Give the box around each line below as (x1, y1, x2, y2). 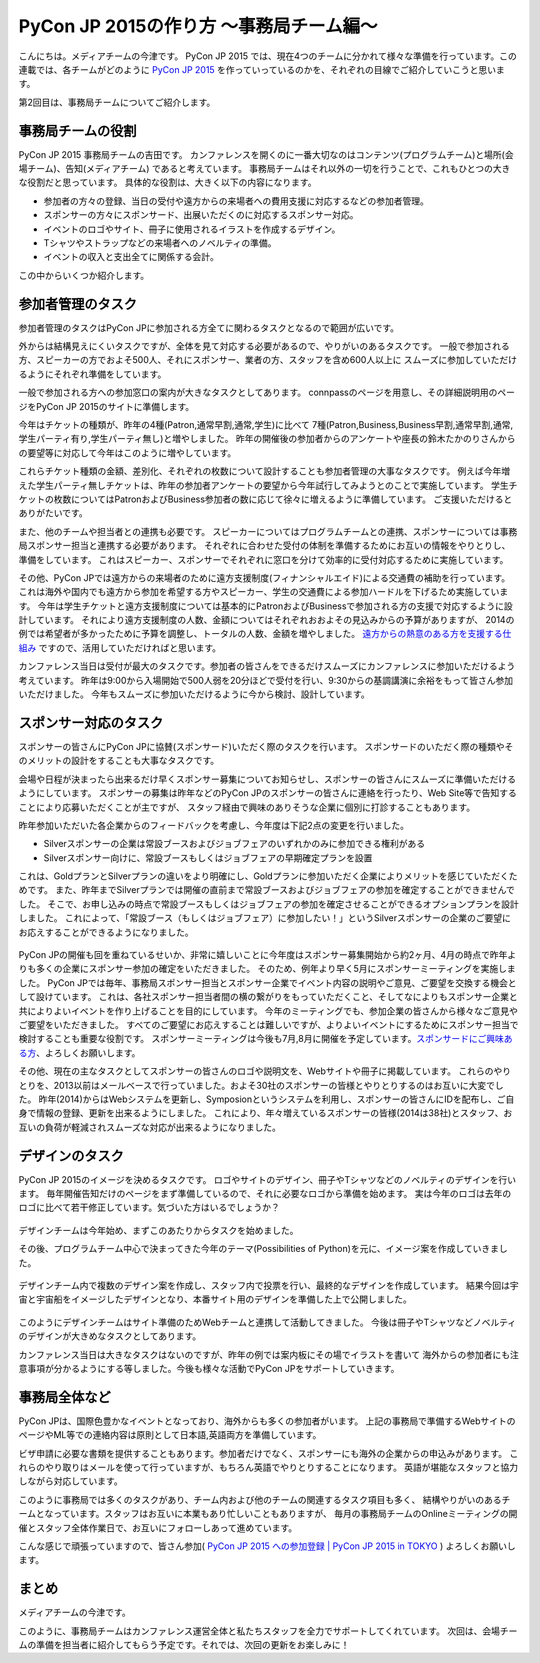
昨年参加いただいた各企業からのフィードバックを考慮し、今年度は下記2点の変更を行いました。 (18, 819, 410, 831)
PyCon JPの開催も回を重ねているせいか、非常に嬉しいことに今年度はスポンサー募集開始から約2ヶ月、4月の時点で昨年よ (18, 949, 517, 961)
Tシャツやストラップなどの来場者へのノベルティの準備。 (43, 236, 277, 249)
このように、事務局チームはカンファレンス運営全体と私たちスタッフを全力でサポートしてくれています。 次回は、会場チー (18, 1625, 518, 1637)
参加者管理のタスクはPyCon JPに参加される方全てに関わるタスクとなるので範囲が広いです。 (18, 321, 400, 334)
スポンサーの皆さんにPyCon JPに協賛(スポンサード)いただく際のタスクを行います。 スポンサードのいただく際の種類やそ (18, 740, 514, 752)
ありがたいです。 (18, 507, 89, 519)
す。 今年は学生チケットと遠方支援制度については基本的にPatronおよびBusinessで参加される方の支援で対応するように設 (18, 600, 514, 612)
